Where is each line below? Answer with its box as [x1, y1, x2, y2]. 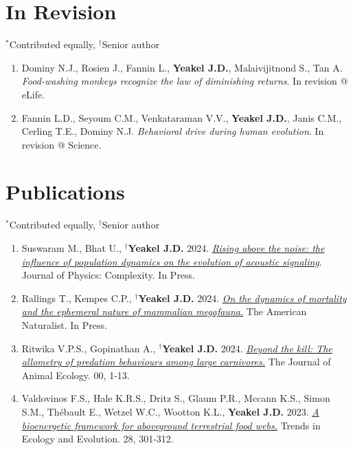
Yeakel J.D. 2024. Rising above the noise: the [128, 241, 325, 255]
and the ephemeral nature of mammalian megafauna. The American [21, 304, 307, 319]
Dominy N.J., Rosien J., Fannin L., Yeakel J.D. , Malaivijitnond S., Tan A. [21, 60, 343, 74]
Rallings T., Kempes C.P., [21, 290, 132, 305]
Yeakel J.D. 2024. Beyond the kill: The [162, 341, 332, 355]
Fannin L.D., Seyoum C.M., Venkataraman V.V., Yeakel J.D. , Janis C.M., [21, 110, 342, 125]
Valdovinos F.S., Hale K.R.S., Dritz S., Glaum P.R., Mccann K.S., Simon [21, 391, 330, 405]
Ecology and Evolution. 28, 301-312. [21, 431, 174, 446]
